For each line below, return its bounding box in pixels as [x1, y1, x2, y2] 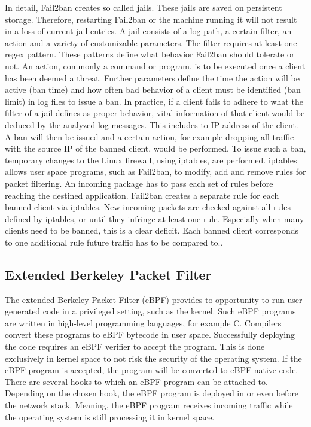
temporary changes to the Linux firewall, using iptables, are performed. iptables [5, 153, 297, 166]
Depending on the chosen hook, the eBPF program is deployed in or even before [5, 387, 299, 399]
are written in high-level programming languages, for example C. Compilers [5, 316, 282, 329]
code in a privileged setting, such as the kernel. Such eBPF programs [42, 305, 296, 317]
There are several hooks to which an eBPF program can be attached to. [5, 375, 268, 387]
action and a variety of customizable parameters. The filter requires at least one [5, 36, 297, 49]
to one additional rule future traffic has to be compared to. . [5, 235, 223, 248]
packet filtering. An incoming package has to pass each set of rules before [5, 177, 273, 189]
